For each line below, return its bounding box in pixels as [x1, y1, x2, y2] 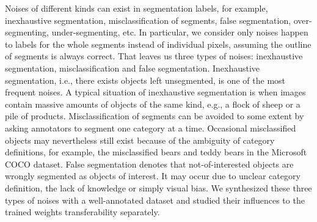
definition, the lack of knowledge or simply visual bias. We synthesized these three [5, 181, 312, 194]
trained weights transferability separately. [5, 205, 160, 218]
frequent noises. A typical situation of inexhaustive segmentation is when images [5, 86, 306, 98]
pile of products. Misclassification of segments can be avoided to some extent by [5, 109, 304, 122]
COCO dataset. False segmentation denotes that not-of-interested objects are [5, 157, 294, 170]
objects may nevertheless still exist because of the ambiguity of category [5, 133, 275, 146]
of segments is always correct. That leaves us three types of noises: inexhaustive [5, 50, 303, 62]
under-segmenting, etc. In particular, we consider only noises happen [51, 26, 308, 39]
